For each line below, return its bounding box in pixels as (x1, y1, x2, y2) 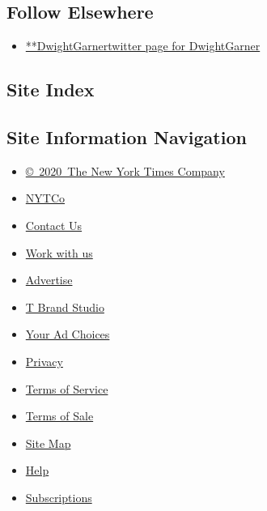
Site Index (6, 77, 95, 102)
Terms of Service (25, 380, 108, 397)
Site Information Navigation (6, 124, 247, 149)
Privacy (25, 352, 63, 369)
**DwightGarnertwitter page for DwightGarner (25, 37, 261, 54)
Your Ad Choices (25, 326, 110, 343)
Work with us (25, 244, 93, 261)
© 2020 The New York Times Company (25, 162, 225, 179)
